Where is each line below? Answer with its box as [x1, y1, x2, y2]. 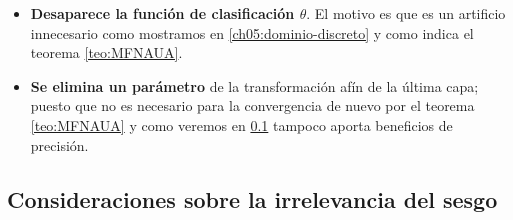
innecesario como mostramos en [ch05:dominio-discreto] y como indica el [30, 22, 474, 43]
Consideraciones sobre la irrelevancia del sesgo [7, 183, 498, 214]
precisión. [30, 134, 89, 155]
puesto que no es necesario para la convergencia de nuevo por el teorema [30, 95, 475, 116]
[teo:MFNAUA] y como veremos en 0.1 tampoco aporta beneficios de [30, 114, 453, 135]
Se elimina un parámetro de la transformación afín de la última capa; [30, 75, 479, 96]
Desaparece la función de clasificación [30, 3, 295, 23]
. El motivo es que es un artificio [306, 3, 506, 23]
